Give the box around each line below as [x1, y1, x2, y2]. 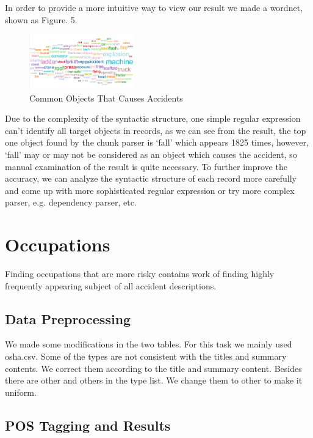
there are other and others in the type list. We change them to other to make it [5, 374, 303, 387]
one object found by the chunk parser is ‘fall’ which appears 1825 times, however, [5, 136, 309, 149]
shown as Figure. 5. [5, 13, 77, 26]
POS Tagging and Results [5, 415, 171, 434]
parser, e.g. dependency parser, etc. [5, 196, 137, 209]
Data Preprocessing [5, 309, 131, 328]
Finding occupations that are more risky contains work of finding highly [5, 267, 275, 280]
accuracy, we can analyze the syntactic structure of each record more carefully [5, 172, 297, 185]
